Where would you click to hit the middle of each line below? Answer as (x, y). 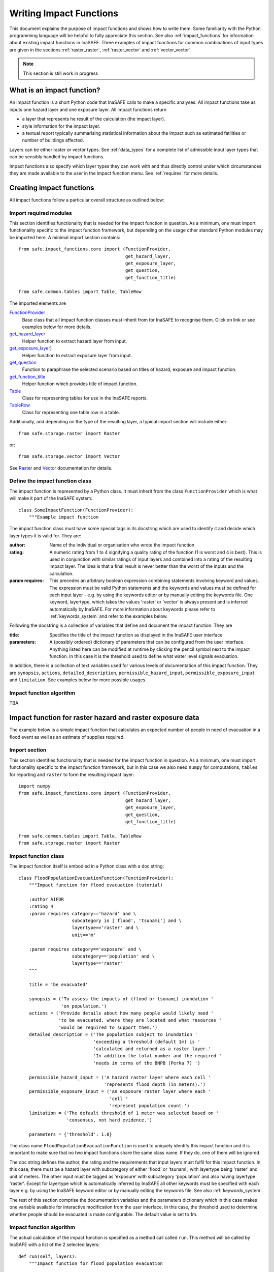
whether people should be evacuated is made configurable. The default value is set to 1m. (104, 1214)
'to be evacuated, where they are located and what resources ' (140, 1020)
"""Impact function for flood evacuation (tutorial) (96, 885)
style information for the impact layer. (61, 126)
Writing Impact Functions (64, 13)
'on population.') (84, 1006)
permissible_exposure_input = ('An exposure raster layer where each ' (120, 1092)
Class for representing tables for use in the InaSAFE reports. (85, 398)
